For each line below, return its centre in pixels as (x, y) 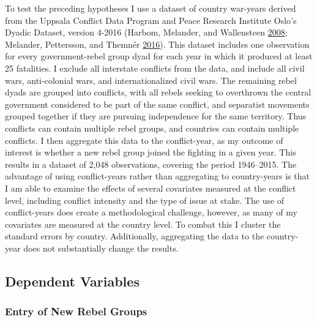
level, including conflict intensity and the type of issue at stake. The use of (145, 200)
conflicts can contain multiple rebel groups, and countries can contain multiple (152, 128)
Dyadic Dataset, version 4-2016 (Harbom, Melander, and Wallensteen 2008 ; (146, 32)
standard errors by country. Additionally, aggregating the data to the (135, 236)
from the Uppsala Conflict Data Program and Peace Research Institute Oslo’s (151, 20)
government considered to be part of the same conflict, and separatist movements (157, 104)
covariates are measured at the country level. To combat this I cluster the (143, 224)
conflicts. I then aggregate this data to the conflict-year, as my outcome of (144, 140)
